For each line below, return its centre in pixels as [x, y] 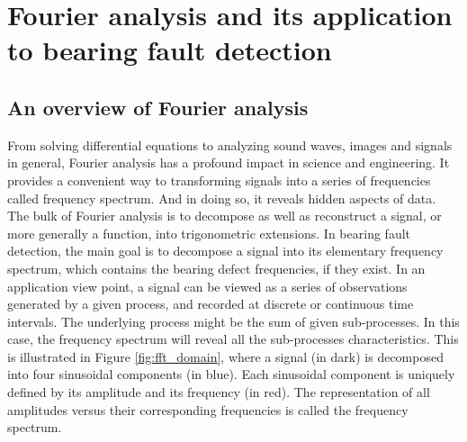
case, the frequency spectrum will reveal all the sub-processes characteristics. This [233, 339]
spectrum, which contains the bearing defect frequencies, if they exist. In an [216, 268]
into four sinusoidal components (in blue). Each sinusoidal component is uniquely [231, 374]
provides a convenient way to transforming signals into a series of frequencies [219, 180]
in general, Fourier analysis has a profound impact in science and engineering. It [229, 162]
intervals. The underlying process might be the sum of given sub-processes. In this [233, 321]
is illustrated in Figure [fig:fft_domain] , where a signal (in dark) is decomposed [225, 356]
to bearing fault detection [170, 50]
